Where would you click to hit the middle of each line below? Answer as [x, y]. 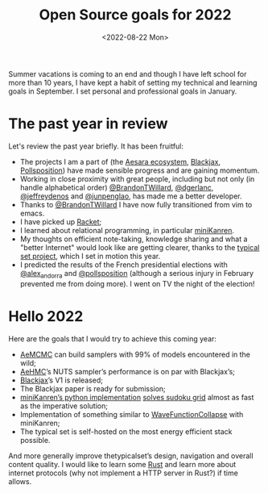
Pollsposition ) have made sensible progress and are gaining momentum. [140, 170]
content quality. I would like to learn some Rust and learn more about [122, 464]
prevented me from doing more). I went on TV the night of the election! [137, 283]
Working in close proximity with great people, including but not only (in [137, 178]
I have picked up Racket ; [61, 221]
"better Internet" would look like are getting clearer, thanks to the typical [140, 247]
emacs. [32, 213]
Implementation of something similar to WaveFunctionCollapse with [132, 414]
